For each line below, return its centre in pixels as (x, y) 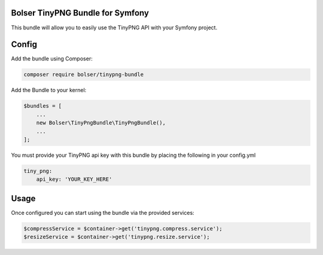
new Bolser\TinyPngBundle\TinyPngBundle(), (101, 123)
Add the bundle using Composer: (52, 59)
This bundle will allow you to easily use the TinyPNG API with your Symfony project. (114, 28)
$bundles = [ (43, 106)
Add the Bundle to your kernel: (49, 90)
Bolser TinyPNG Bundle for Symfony (80, 13)
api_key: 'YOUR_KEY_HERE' (74, 179)
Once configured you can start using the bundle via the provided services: (103, 212)
